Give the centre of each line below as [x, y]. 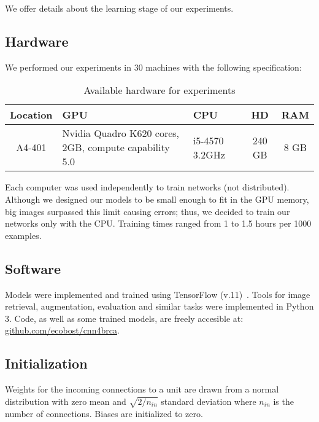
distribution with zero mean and [66, 401]
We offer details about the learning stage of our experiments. [119, 8]
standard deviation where [209, 401]
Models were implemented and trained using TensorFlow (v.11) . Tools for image [158, 294]
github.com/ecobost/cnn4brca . [62, 330]
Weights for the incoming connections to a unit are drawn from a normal [142, 389]
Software [33, 268]
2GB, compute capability [116, 147]
